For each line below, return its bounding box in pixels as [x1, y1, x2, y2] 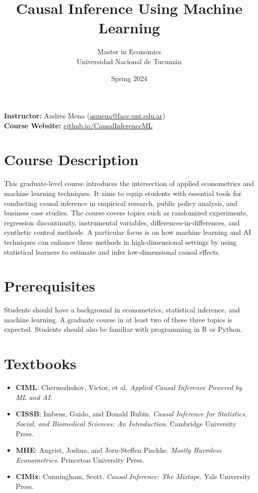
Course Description [4, 149, 139, 170]
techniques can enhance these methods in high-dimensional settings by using [4, 236, 237, 247]
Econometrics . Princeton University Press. [15, 454, 145, 465]
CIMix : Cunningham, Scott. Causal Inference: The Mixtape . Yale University [15, 471, 251, 482]
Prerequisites [4, 276, 95, 296]
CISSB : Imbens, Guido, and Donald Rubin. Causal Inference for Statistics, [15, 408, 247, 419]
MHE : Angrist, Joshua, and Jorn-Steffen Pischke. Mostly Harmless [15, 445, 222, 455]
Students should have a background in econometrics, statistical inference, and [4, 304, 240, 315]
